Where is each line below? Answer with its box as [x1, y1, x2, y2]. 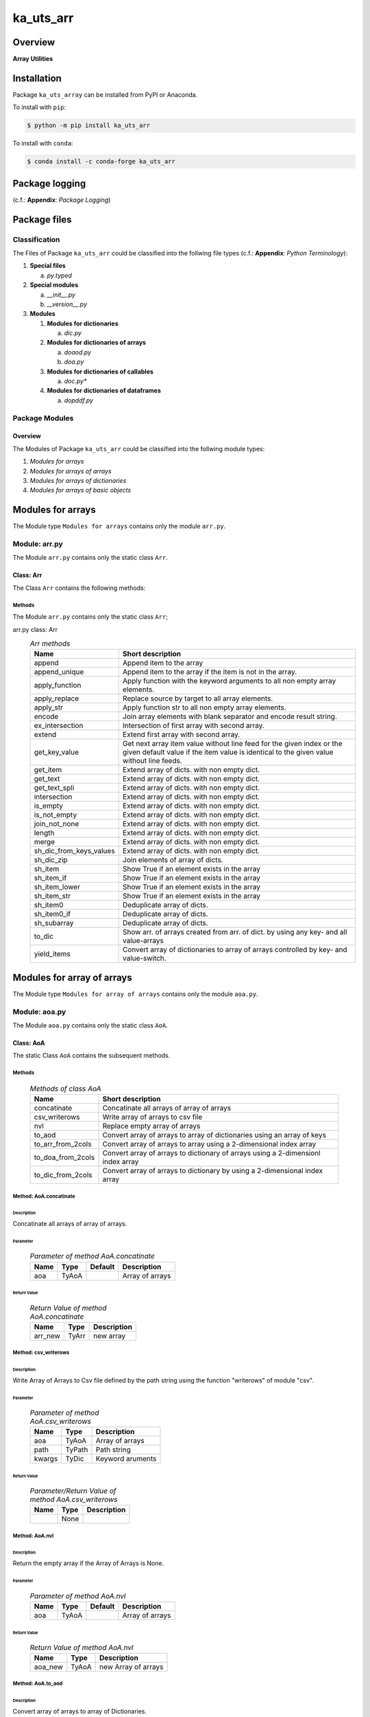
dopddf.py [64, 396, 94, 405]
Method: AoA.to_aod [12, 1680, 63, 1687]
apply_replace [34, 694, 79, 703]
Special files [29, 262, 66, 270]
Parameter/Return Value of [29, 1486, 116, 1496]
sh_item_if [34, 873, 67, 883]
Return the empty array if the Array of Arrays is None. [12, 1559, 164, 1567]
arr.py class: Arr [12, 625, 58, 633]
